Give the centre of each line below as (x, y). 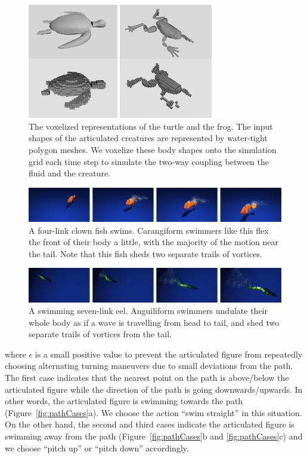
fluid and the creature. (69, 173)
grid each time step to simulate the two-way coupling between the (149, 161)
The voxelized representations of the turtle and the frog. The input (151, 126)
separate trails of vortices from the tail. (100, 334)
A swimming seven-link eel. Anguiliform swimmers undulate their (148, 311)
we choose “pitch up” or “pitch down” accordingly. (97, 448)
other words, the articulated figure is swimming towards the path (124, 401)
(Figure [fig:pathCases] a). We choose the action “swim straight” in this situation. (153, 412)
